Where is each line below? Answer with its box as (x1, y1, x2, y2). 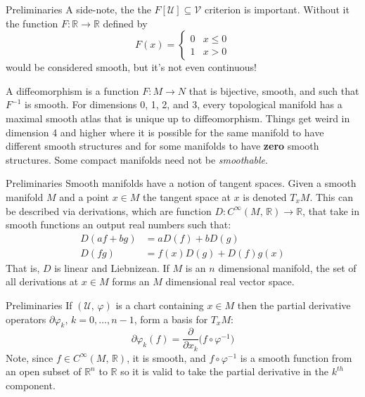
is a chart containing (115, 297, 204, 312)
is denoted (243, 189, 287, 204)
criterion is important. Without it (204, 2, 350, 16)
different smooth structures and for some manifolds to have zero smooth (6, 138, 319, 153)
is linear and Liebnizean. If (54, 260, 169, 275)
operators (6, 311, 46, 326)
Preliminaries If (6, 297, 72, 312)
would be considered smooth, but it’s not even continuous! (6, 60, 257, 74)
